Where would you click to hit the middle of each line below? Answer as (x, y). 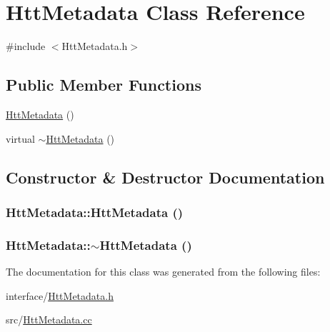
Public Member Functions (104, 85)
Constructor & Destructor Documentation (165, 177)
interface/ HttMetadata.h (60, 295)
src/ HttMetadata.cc (49, 320)
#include (26, 46)
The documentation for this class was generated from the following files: (163, 271)
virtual (20, 138)
